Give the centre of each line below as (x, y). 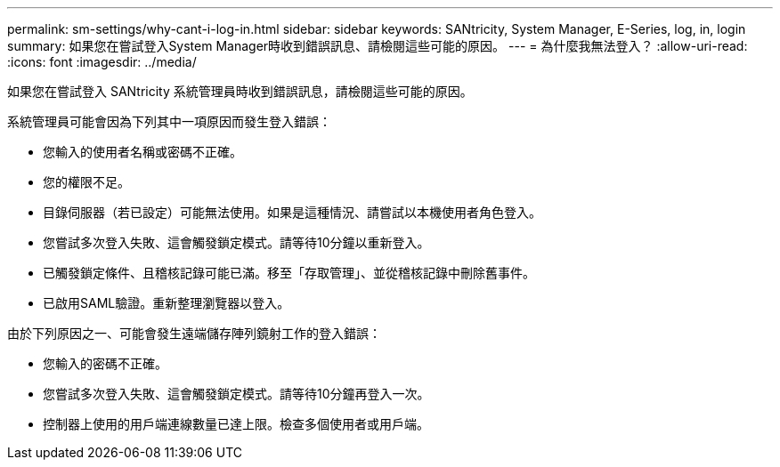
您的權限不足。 (86, 182)
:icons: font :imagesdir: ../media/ (102, 62)
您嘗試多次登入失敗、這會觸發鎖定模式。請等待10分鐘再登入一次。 (236, 394)
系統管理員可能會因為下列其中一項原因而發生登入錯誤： (169, 121)
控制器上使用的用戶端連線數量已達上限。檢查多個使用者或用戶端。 (236, 424)
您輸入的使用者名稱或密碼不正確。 (142, 152)
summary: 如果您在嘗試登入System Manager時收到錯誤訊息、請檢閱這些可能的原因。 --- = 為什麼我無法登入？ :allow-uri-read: (378, 46)
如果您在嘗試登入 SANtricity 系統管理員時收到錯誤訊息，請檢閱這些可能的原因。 (240, 91)
